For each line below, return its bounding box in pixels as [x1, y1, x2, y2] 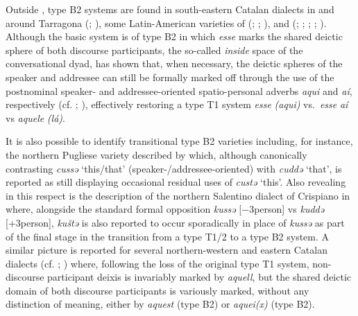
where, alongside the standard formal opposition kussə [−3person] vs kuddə [6, 202, 325, 216]
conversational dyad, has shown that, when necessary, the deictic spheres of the [6, 56, 343, 71]
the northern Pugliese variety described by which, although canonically [6, 147, 307, 161]
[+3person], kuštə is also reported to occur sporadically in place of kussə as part [6, 215, 345, 229]
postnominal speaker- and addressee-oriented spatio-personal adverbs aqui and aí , [6, 83, 352, 98]
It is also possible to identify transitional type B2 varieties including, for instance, [6, 134, 353, 148]
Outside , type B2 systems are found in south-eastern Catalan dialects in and [6, 2, 334, 16]
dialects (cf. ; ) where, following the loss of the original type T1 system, [6, 256, 309, 270]
